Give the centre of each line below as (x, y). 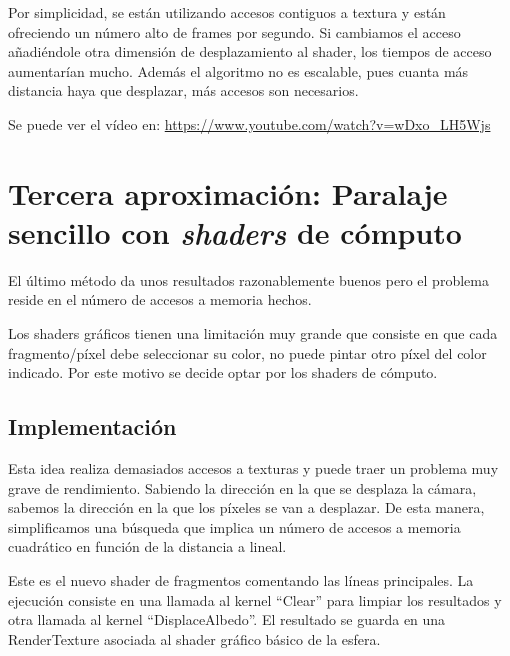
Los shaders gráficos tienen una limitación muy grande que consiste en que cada (253, 333)
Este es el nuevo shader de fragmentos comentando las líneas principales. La (241, 580)
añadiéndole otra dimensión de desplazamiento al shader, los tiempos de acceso (250, 51)
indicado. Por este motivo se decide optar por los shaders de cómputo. (223, 372)
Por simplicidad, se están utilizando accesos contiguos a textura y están (227, 12)
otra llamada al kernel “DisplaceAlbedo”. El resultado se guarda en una (227, 619)
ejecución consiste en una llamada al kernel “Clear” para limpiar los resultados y (255, 599)
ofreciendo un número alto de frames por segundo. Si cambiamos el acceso (234, 31)
